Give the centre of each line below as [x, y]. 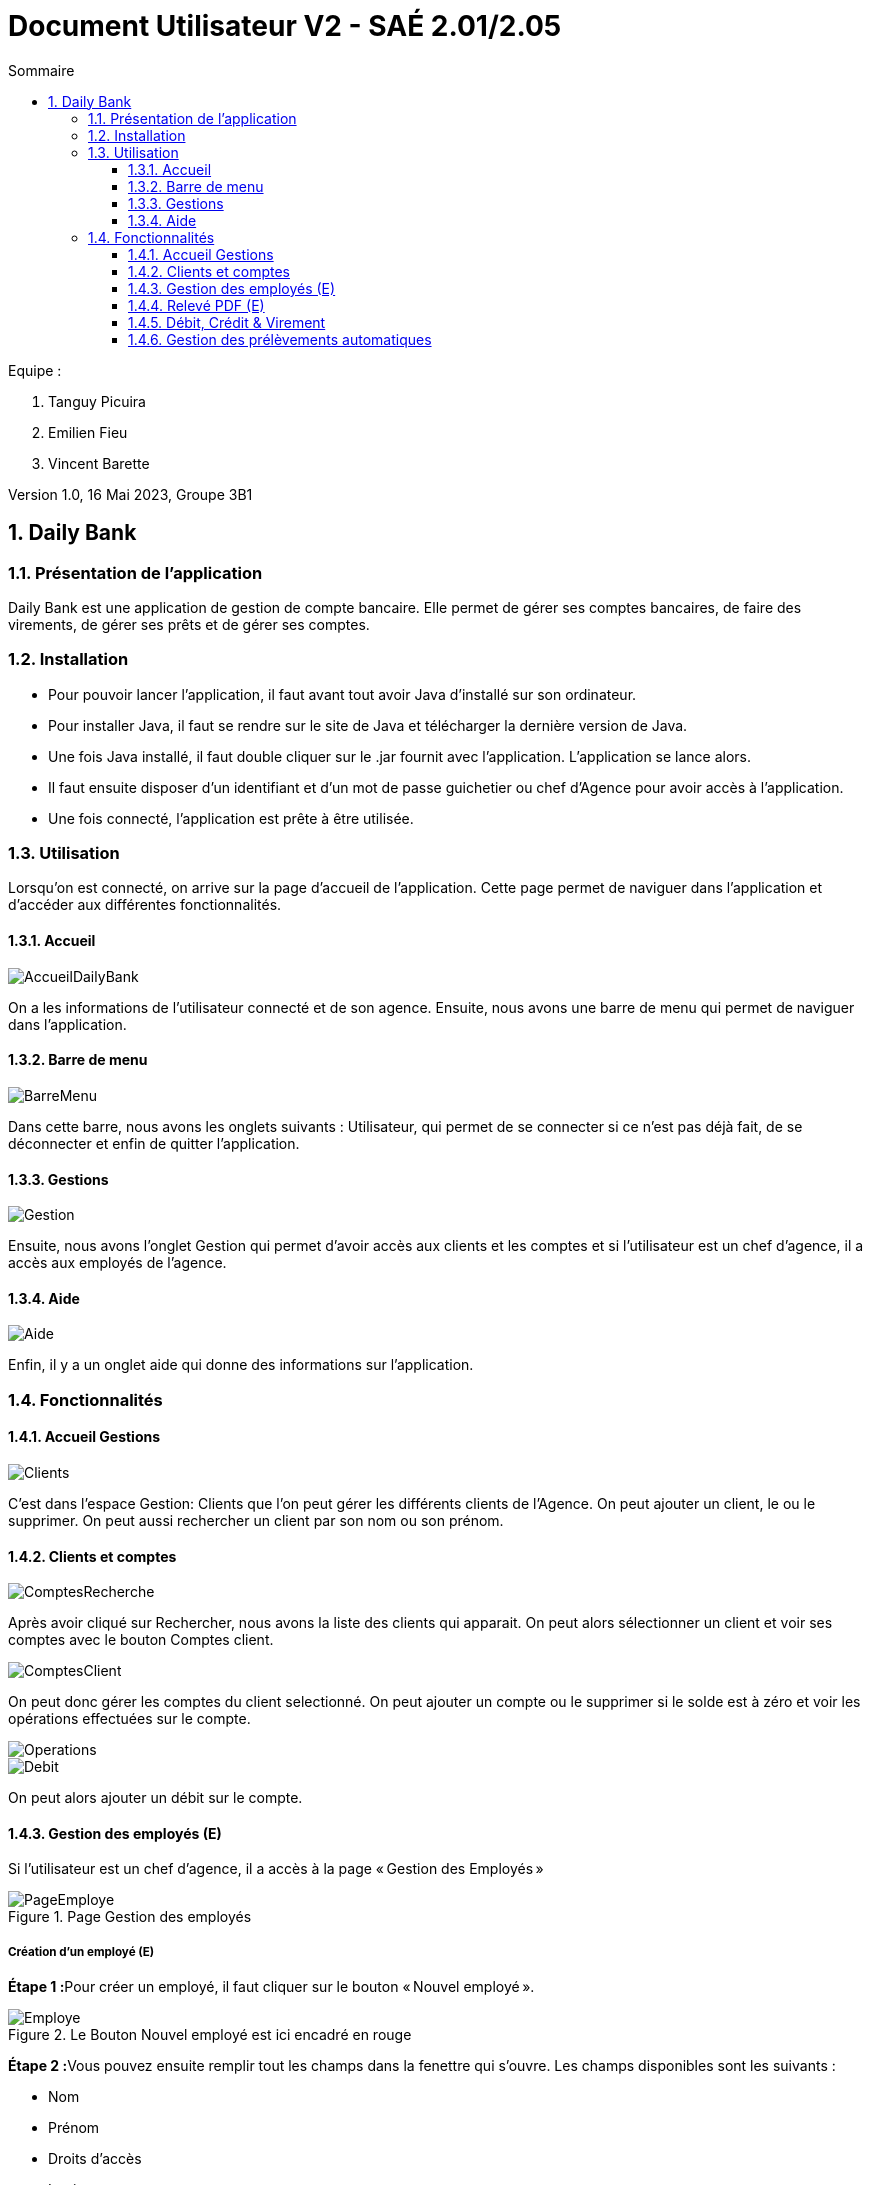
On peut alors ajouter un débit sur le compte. [155, 1798]
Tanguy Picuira [97, 401]
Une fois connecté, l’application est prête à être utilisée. [231, 818]
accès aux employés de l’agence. [117, 1263]
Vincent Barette [99, 463]
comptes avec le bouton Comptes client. [141, 1640]
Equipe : [35, 370]
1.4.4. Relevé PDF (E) [196, 305]
